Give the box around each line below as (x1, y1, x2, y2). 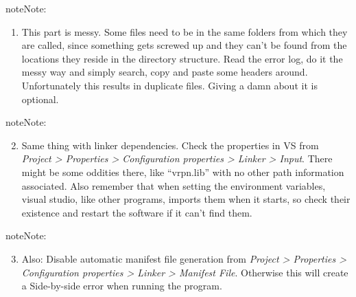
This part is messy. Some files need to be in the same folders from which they (21, 24, 348, 38)
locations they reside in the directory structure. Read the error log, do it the (21, 51, 343, 65)
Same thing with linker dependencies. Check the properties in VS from (21, 137, 319, 152)
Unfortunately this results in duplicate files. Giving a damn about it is (21, 78, 318, 92)
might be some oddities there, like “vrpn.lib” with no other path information (21, 164, 344, 179)
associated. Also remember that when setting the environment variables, (21, 178, 326, 192)
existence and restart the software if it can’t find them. (21, 205, 252, 219)
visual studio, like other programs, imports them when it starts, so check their (21, 192, 351, 206)
